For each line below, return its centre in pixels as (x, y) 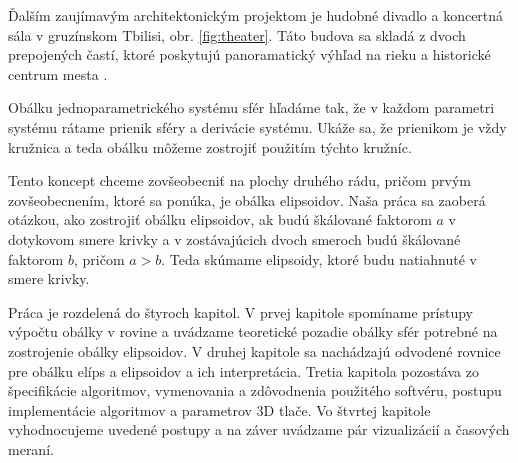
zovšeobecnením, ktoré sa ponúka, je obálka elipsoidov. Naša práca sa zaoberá (247, 199)
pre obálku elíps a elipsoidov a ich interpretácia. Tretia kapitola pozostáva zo (243, 370)
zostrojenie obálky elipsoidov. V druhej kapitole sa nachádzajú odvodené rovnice (254, 350)
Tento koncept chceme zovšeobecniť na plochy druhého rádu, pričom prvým (240, 180)
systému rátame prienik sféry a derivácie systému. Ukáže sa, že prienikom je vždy (257, 126)
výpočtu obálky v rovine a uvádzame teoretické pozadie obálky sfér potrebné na (253, 331)
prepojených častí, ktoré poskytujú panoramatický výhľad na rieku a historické (249, 54)
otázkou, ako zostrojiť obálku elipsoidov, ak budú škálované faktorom (220, 219)
